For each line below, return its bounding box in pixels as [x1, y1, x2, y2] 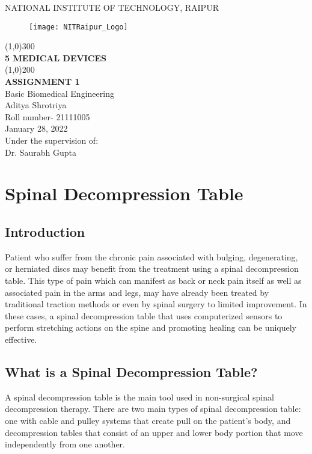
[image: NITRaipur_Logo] [29, 22, 128, 31]
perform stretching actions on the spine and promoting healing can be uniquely [5, 321, 296, 334]
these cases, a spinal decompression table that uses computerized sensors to [5, 309, 283, 322]
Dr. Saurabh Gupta [5, 146, 77, 158]
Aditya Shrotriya [5, 99, 67, 111]
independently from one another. [5, 438, 126, 450]
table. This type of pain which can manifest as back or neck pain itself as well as [5, 274, 302, 286]
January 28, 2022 [5, 122, 68, 135]
